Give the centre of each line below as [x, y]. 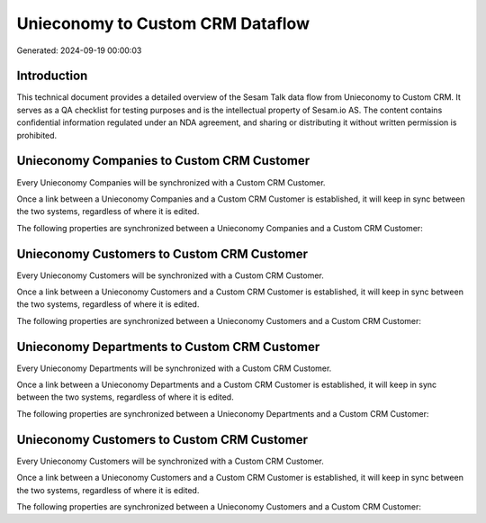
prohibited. [37, 135]
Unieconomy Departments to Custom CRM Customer [168, 347]
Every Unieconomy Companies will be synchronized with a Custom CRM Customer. [171, 182]
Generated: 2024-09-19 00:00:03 [79, 50]
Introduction [52, 76]
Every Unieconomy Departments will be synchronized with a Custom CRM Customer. [174, 368]
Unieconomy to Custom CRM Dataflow [163, 23]
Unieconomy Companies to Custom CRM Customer [163, 161]
